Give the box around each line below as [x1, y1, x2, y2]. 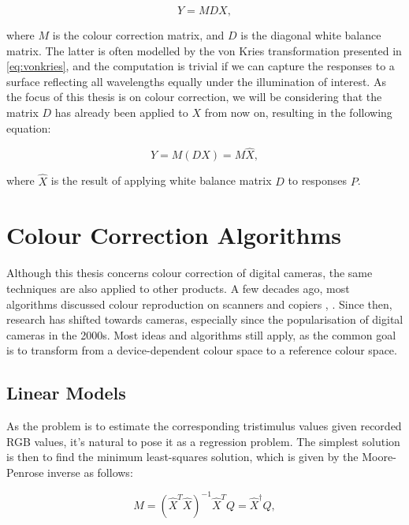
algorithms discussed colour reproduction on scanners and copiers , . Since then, [6, 295, 392, 312]
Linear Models [6, 381, 126, 405]
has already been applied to [54, 103, 188, 120]
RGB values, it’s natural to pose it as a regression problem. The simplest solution [6, 433, 400, 449]
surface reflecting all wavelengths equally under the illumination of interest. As [6, 73, 386, 89]
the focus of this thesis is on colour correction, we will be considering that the [6, 88, 382, 105]
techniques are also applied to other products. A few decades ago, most [6, 279, 350, 296]
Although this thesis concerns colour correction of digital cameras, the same [6, 264, 373, 281]
